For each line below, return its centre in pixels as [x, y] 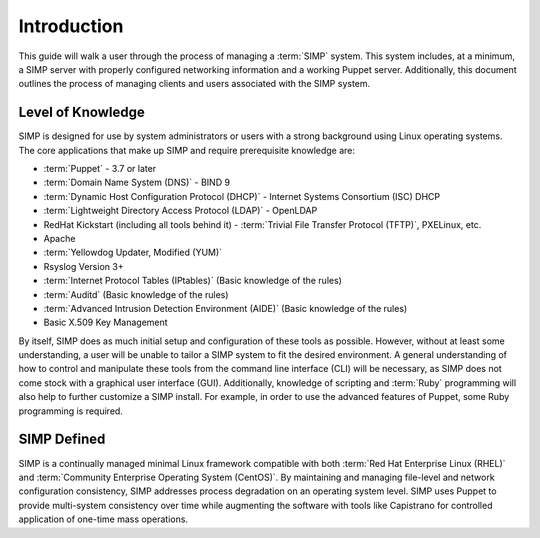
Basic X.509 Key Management [106, 322]
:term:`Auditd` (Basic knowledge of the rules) [136, 294]
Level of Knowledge [81, 112]
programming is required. [71, 411]
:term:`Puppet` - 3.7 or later [100, 169]
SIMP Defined [62, 439]
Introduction [71, 26]
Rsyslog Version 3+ [83, 266]
